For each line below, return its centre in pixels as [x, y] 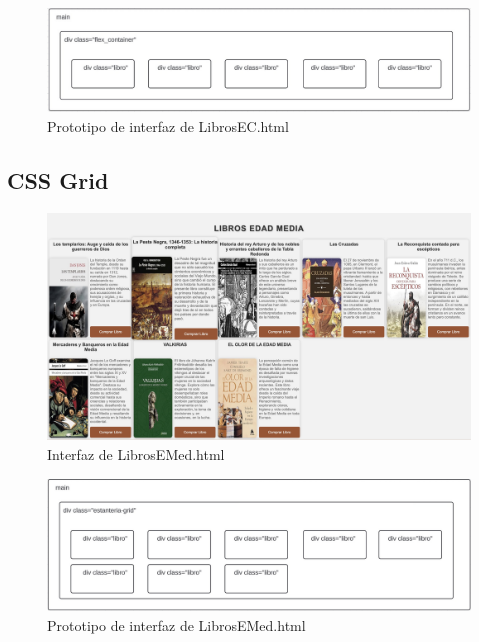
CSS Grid [58, 179]
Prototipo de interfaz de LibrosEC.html [168, 125]
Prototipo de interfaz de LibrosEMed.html [176, 624]
